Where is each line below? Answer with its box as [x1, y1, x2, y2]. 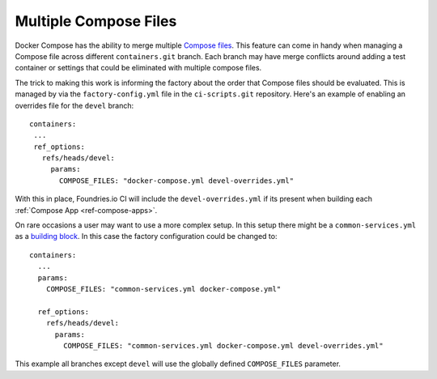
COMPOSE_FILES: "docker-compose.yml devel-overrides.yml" [59, 176, 295, 185]
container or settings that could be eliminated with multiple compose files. [15, 63, 262, 73]
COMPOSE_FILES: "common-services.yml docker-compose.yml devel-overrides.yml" [63, 341, 384, 350]
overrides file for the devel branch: [15, 100, 134, 110]
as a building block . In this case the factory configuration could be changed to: [15, 232, 278, 241]
